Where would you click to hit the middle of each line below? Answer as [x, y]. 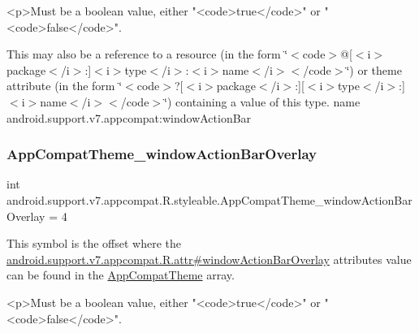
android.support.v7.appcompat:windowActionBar [129, 117]
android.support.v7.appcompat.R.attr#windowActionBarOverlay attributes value [209, 259]
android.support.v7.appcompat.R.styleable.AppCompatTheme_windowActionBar [209, 199]
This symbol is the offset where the [94, 243]
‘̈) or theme [374, 69]
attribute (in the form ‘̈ [65, 86]
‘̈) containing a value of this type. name [262, 101]
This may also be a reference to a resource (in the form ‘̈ [147, 54]
